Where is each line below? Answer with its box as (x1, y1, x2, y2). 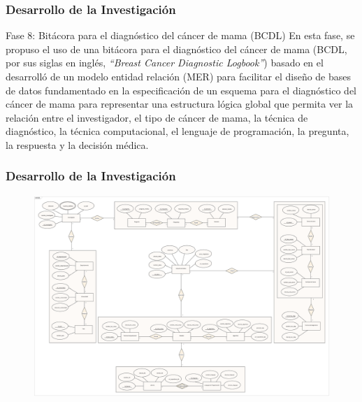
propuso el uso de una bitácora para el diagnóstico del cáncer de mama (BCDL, (6, 41, 347, 56)
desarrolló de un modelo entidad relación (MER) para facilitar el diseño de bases (6, 69, 352, 83)
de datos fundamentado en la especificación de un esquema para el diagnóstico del (6, 82, 356, 97)
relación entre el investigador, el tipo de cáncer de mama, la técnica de (6, 110, 308, 124)
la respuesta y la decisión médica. (6, 137, 149, 152)
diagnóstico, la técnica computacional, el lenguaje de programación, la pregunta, (6, 124, 349, 138)
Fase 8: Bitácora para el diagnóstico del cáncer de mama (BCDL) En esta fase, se (6, 28, 355, 43)
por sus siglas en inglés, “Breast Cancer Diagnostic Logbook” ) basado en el (6, 55, 324, 70)
